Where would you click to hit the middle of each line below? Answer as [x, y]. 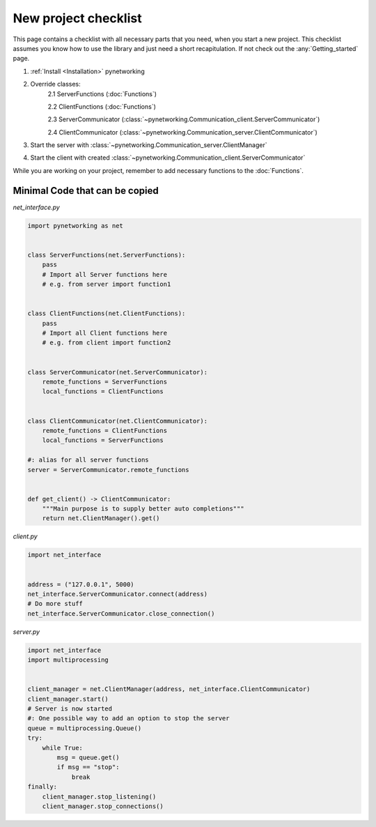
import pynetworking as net [75, 226]
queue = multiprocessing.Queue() [85, 728]
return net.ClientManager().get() [101, 518]
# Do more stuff [55, 604]
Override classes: [56, 84]
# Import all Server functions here [104, 274]
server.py [26, 632]
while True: [63, 748]
